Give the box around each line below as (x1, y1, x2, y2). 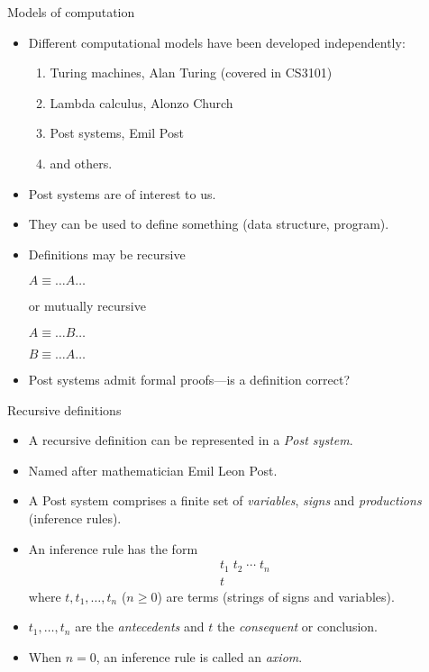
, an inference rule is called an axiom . (96, 647, 303, 666)
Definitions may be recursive (28, 244, 186, 263)
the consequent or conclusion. (216, 617, 378, 636)
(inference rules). (28, 508, 122, 527)
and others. (50, 153, 113, 172)
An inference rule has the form (28, 539, 198, 558)
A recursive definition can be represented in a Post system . (28, 431, 353, 450)
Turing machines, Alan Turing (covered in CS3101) (50, 63, 333, 82)
